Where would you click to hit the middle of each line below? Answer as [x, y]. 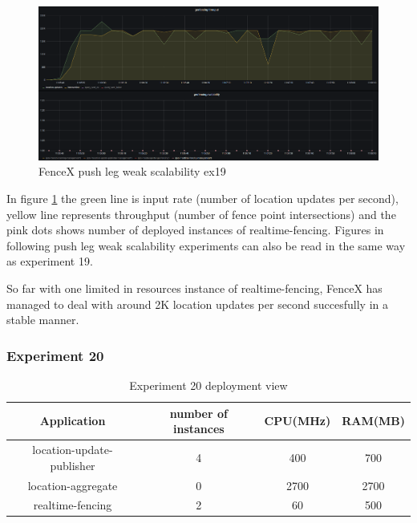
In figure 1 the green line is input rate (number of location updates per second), [202, 199]
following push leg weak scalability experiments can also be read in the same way [206, 245]
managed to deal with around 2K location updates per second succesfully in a [198, 304]
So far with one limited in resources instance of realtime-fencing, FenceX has [194, 288]
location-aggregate [73, 485]
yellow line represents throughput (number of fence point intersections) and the [201, 214]
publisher [73, 465]
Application [73, 421]
